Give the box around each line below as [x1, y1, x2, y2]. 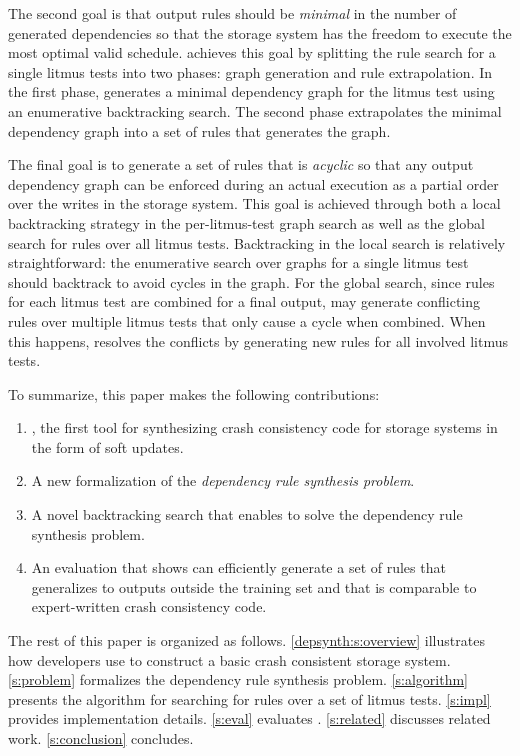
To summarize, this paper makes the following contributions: [8, 383, 380, 404]
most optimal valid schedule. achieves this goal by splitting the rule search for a [8, 42, 496, 63]
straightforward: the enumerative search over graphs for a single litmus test [8, 252, 469, 273]
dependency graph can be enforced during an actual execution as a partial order [8, 173, 499, 194]
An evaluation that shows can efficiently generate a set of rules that [31, 557, 446, 578]
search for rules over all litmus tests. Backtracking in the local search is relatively [8, 232, 506, 253]
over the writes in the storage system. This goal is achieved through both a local [8, 193, 501, 214]
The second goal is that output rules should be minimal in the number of [8, 3, 457, 23]
